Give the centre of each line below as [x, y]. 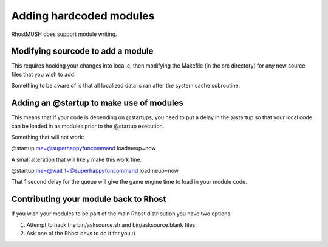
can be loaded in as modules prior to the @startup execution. [88, 126]
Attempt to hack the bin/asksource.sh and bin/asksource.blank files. [111, 224]
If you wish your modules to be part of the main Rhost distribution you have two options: [121, 214]
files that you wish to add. [43, 74]
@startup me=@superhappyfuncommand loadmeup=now [84, 148]
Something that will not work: [48, 137]
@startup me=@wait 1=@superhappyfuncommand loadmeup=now [95, 171]
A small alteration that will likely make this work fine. [77, 159]
